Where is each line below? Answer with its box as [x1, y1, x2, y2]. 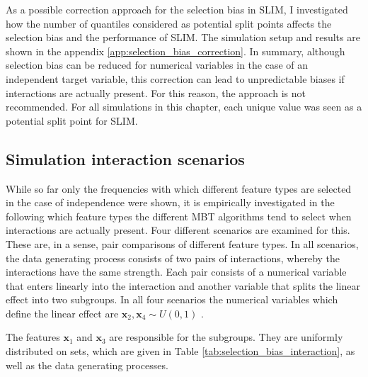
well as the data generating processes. [6, 357, 168, 372]
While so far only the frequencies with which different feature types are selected [6, 181, 352, 196]
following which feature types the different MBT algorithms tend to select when [6, 208, 352, 223]
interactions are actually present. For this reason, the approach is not [6, 85, 306, 100]
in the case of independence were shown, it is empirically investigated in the [6, 195, 335, 210]
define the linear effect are [6, 305, 119, 320]
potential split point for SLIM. [6, 113, 138, 128]
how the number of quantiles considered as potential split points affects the [6, 16, 332, 30]
